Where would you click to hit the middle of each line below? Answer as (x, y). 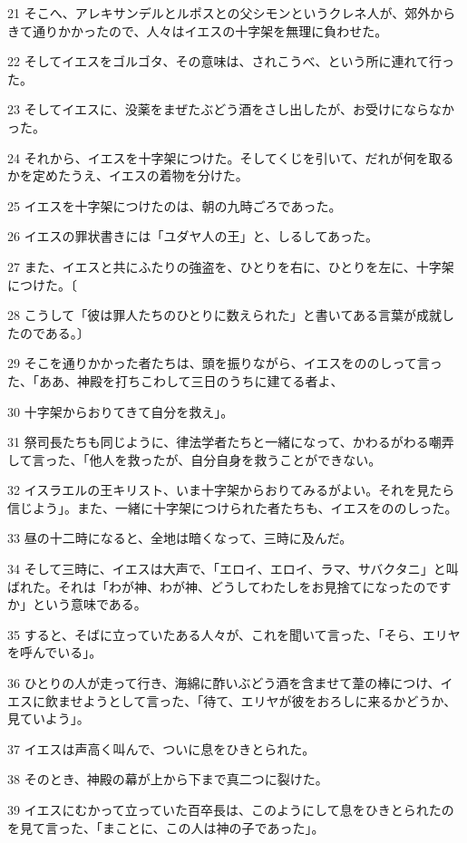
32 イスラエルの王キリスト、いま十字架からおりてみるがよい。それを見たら (231, 490)
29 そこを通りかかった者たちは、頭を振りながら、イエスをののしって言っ (225, 363)
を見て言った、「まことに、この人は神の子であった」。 (166, 827)
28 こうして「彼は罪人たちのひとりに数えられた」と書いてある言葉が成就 (224, 315)
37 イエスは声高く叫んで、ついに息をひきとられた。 (161, 748)
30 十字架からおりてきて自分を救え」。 (121, 411)
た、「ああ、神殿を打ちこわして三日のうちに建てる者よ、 (175, 380)
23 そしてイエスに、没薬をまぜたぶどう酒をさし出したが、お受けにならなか (231, 109)
